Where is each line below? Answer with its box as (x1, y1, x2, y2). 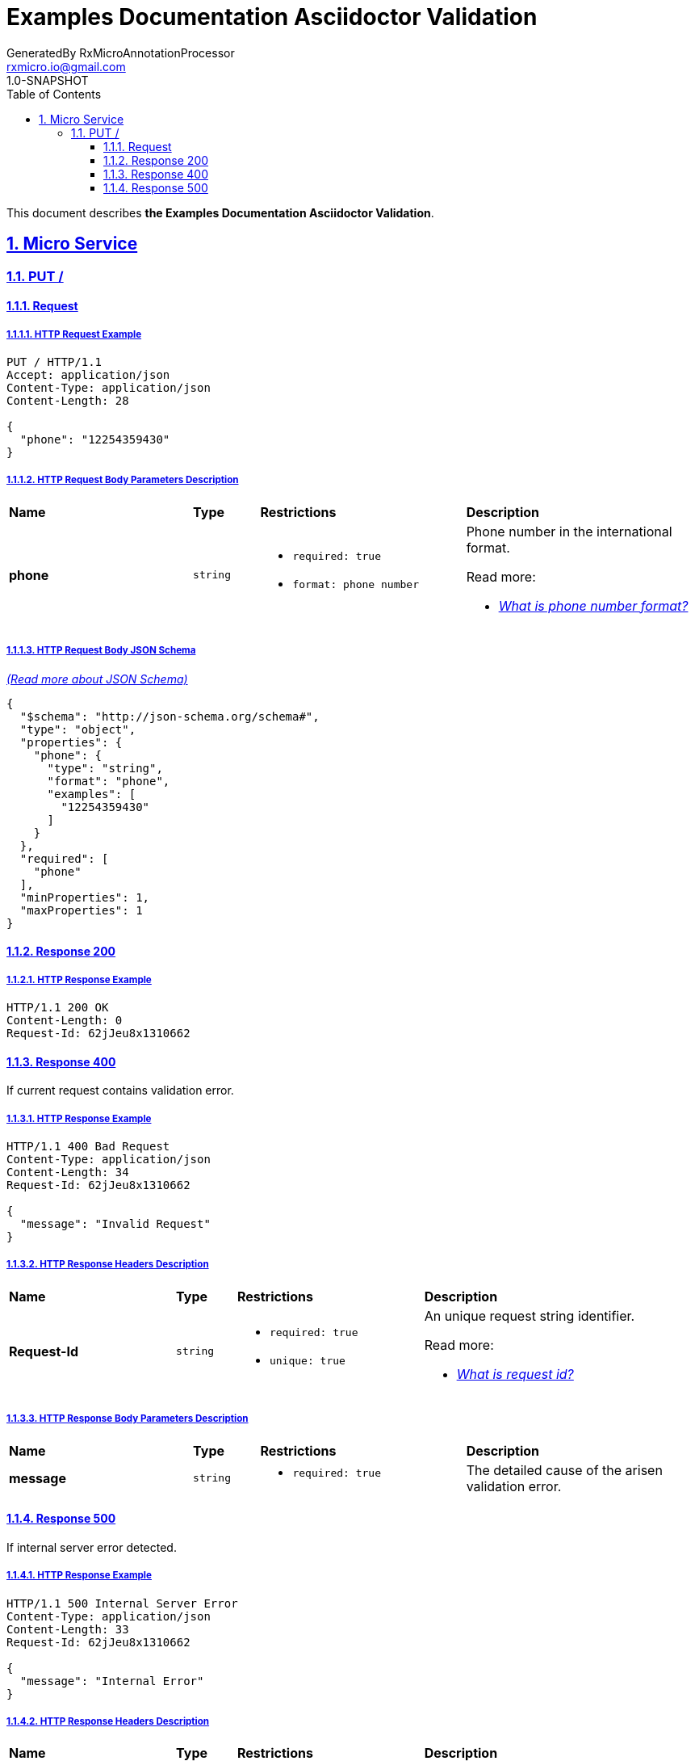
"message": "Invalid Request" (19, 1217, 211, 1230)
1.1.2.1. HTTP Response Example (6, 973, 152, 986)
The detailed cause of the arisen (466, 1461, 663, 1478)
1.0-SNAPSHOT (6, 73, 89, 87)
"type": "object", (19, 722, 136, 736)
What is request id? (456, 1365, 574, 1382)
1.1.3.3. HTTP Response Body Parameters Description (6, 1413, 249, 1425)
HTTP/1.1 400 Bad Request (6, 1139, 170, 1153)
